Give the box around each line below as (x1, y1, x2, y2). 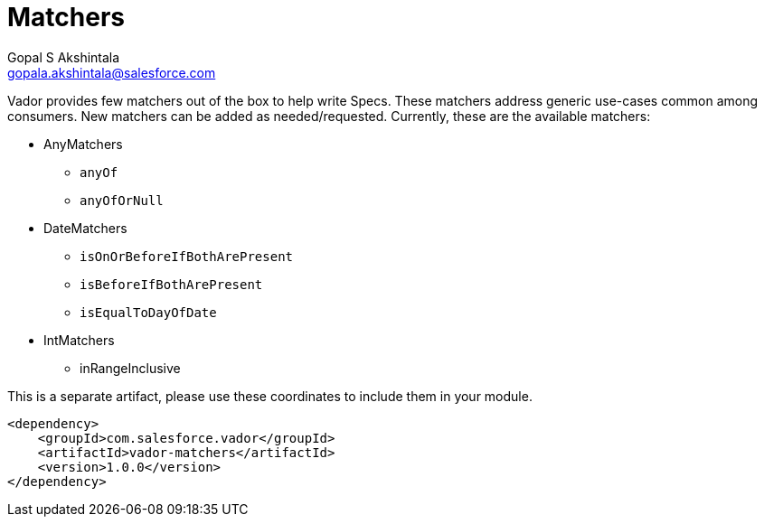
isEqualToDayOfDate (80, 304, 217, 320)
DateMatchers (43, 220, 127, 236)
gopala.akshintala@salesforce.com (7, 64, 216, 80)
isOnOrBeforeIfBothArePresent (80, 248, 294, 264)
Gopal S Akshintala (7, 49, 120, 65)
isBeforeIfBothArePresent (80, 276, 263, 292)
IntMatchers (43, 332, 115, 348)
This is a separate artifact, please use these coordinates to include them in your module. (7, 388, 533, 404)
